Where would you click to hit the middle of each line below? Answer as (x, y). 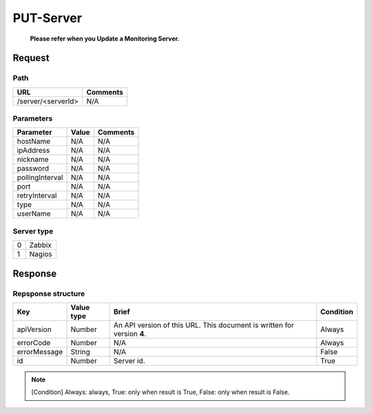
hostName (34, 141)
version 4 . (130, 333)
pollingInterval (40, 178)
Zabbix (40, 245)
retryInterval (37, 196)
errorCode (34, 342)
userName (34, 214)
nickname (33, 160)
